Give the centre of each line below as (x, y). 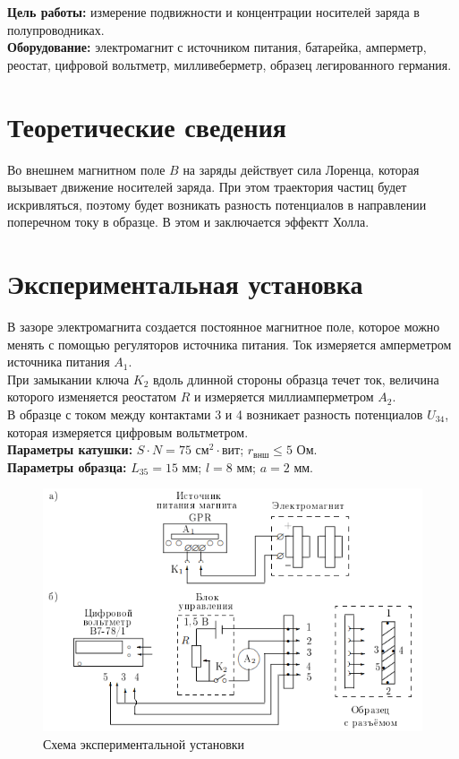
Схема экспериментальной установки (144, 743)
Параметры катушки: (70, 449)
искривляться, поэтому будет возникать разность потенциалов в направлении (217, 204)
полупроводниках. (56, 29)
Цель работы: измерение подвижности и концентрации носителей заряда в (213, 12)
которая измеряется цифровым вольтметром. (128, 431)
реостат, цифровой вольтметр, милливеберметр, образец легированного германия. (229, 64)
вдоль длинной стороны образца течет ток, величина (296, 379)
